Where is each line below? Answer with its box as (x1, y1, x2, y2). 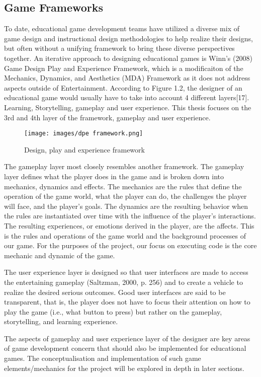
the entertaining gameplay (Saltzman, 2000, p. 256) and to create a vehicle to (4, 276, 243, 287)
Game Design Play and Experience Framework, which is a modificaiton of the (4, 62, 243, 73)
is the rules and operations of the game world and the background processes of (4, 230, 246, 241)
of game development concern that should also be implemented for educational (4, 343, 246, 353)
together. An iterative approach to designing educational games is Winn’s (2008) (4, 52, 252, 63)
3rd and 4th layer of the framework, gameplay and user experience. (4, 112, 211, 122)
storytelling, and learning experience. (4, 316, 118, 327)
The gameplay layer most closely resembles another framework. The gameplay (4, 161, 244, 172)
